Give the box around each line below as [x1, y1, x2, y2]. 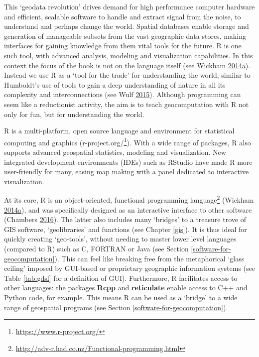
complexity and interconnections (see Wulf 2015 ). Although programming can [4, 89, 241, 100]
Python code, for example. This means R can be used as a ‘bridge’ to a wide [4, 292, 238, 302]
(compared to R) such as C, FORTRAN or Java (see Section [4, 243, 189, 253]
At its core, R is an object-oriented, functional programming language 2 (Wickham [4, 193, 254, 205]
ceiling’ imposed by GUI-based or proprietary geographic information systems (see [4, 263, 256, 273]
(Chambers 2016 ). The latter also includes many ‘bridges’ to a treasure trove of [4, 214, 246, 225]
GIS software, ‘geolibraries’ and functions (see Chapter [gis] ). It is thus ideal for [4, 224, 247, 234]
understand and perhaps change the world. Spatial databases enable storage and [4, 21, 249, 31]
